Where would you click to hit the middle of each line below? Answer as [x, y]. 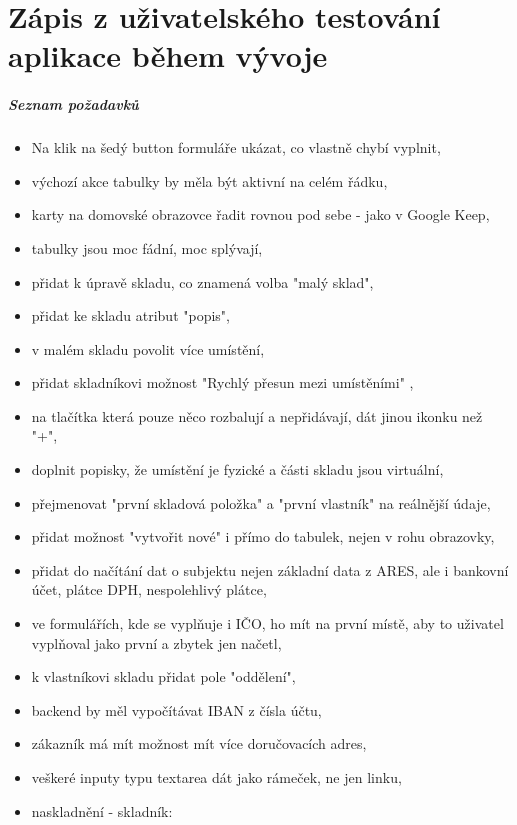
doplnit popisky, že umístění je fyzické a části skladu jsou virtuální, [237, 469]
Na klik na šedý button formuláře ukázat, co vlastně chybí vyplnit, [236, 147]
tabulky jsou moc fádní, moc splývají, [147, 247]
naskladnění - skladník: [102, 810]
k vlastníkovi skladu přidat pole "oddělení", [163, 676]
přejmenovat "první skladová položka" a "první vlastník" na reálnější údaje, [261, 502]
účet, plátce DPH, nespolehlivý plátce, [149, 589]
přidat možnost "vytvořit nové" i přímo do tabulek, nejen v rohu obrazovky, [263, 536]
